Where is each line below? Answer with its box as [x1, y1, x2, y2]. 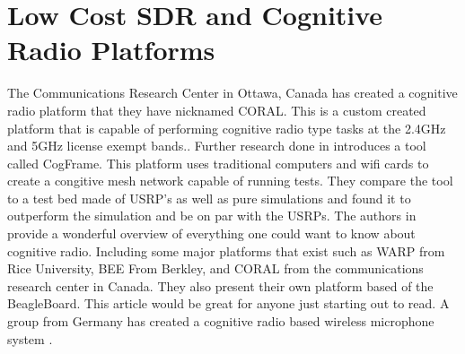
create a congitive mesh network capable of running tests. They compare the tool [7, 171, 453, 190]
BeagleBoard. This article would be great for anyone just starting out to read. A [7, 294, 450, 313]
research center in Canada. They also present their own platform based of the [7, 276, 434, 295]
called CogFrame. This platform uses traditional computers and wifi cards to [7, 153, 429, 172]
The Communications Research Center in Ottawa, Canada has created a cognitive [7, 83, 458, 102]
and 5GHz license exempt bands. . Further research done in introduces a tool [7, 136, 426, 155]
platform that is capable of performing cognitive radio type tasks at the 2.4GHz [7, 118, 446, 137]
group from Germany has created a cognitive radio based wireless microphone [7, 312, 434, 331]
